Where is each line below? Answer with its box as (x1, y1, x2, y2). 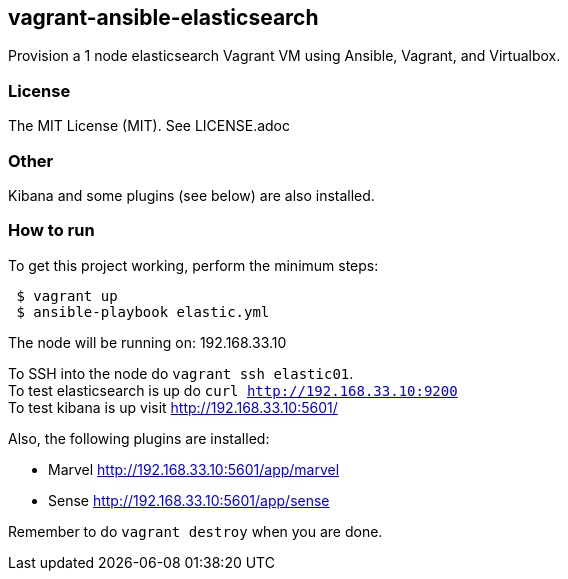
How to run (8, 220, 95, 241)
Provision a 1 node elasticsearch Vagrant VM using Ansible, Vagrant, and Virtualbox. (8, 47, 561, 65)
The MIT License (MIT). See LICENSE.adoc (8, 117, 291, 135)
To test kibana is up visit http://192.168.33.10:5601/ (8, 398, 338, 416)
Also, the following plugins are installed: (8, 429, 270, 447)
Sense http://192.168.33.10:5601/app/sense (48, 491, 330, 509)
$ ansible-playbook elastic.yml (16, 303, 270, 320)
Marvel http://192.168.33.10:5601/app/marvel (48, 460, 340, 478)
